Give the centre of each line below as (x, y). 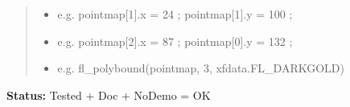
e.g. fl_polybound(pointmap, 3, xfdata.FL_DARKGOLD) (201, 68)
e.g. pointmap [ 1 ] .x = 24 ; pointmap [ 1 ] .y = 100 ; (175, 14)
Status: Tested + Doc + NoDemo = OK (109, 95)
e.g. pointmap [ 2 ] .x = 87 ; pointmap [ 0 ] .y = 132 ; (175, 41)
